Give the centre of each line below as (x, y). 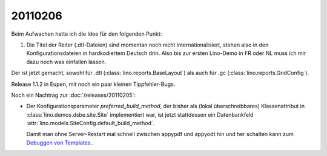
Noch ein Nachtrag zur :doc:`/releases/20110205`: (74, 95)
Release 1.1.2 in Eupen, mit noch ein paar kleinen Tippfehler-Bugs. (93, 84)
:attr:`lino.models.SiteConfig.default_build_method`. (91, 123)
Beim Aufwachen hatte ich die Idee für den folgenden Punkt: (87, 34)
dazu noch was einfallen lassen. (66, 62)
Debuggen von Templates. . (60, 143)
